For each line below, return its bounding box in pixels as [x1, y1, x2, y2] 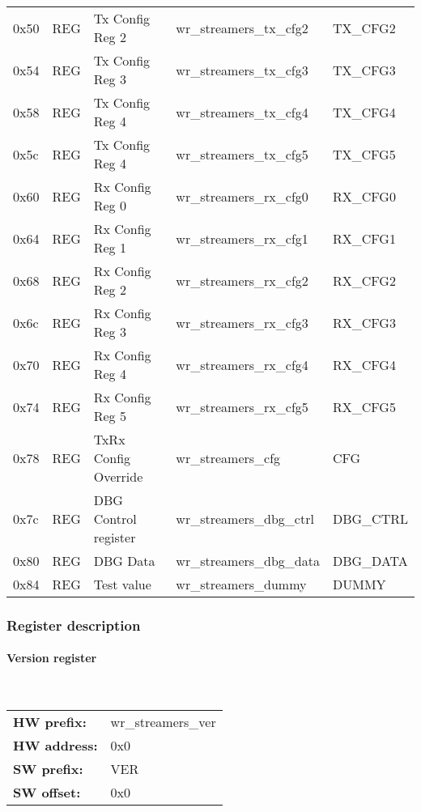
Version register [6, 649, 97, 666]
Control [93, 509, 137, 528]
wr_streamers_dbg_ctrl [176, 509, 314, 528]
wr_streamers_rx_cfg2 [176, 270, 308, 290]
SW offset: [13, 783, 81, 802]
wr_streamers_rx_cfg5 [176, 397, 308, 416]
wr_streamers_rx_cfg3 [176, 312, 308, 332]
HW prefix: [13, 712, 87, 732]
